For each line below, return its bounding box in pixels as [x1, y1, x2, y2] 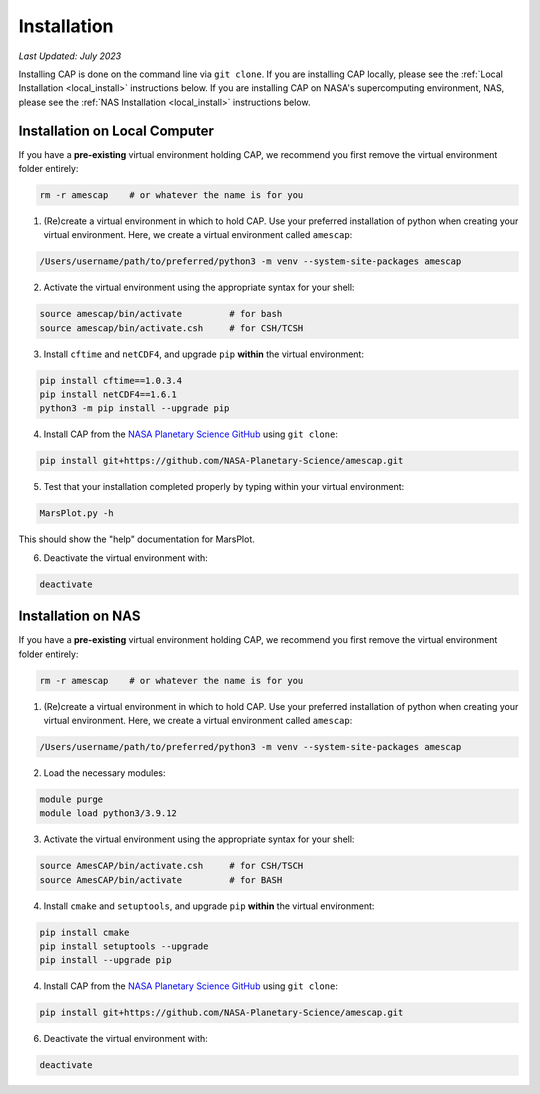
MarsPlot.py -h [39, 508, 114, 519]
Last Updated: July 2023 [18, 50, 122, 62]
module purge [39, 793, 104, 805]
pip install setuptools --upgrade [39, 941, 209, 952]
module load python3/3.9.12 [39, 808, 177, 819]
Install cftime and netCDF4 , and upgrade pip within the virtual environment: [43, 348, 365, 360]
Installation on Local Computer [18, 122, 215, 139]
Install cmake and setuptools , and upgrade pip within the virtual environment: [43, 900, 375, 912]
